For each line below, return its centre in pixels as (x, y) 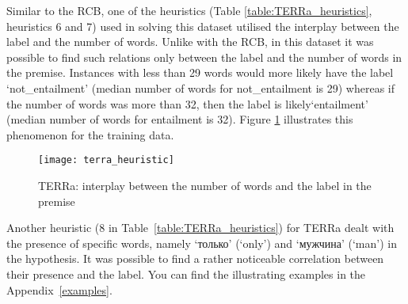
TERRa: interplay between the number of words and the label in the (205, 185)
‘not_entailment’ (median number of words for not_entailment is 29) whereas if (200, 87)
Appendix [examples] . (59, 289)
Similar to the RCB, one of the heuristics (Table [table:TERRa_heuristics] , (189, 10)
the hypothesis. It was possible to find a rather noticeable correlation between (195, 258)
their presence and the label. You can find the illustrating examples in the (186, 274)
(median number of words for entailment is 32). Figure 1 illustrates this (180, 119)
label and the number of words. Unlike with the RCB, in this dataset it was (190, 42)
